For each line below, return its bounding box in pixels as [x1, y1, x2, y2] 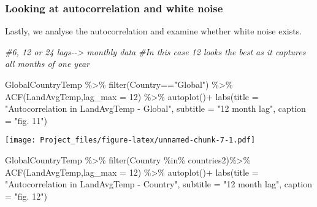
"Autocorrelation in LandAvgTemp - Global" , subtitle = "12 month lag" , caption [5, 102, 306, 115]
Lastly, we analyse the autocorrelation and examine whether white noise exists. [5, 25, 302, 37]
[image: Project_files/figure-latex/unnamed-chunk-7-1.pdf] [5, 136, 256, 145]
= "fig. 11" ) [5, 114, 47, 127]
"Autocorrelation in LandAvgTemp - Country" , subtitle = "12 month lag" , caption [5, 178, 312, 190]
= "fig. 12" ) [5, 189, 47, 202]
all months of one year [5, 57, 90, 70]
